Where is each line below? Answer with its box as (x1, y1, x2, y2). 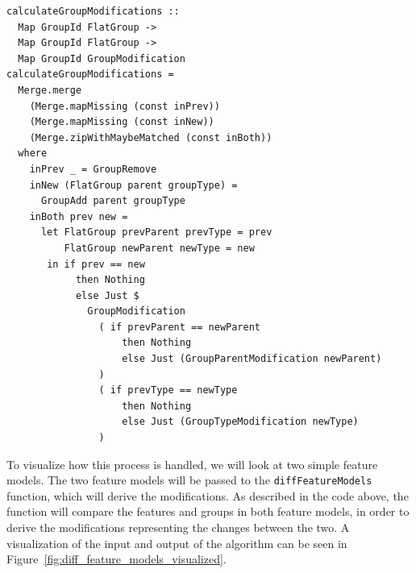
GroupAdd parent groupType (40, 195, 185, 207)
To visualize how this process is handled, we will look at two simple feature (6, 455, 378, 472)
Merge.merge (18, 84, 82, 96)
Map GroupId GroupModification (18, 52, 185, 64)
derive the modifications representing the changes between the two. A (6, 519, 350, 536)
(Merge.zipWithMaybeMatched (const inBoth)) (29, 131, 272, 143)
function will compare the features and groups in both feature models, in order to (6, 503, 410, 520)
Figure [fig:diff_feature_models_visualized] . (6, 550, 227, 567)
